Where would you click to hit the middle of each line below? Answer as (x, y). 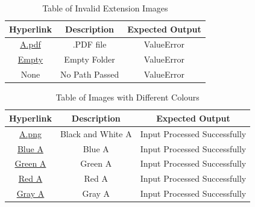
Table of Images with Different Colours (127, 97)
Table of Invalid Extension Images (105, 8)
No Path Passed (90, 74)
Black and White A (96, 133)
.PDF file (90, 44)
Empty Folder (90, 59)
